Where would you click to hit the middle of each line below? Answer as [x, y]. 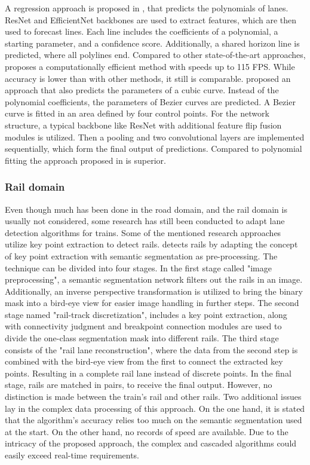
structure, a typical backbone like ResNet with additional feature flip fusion [143, 125]
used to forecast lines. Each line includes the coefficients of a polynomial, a [142, 31]
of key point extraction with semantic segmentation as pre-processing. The [141, 256]
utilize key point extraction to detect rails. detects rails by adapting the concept [151, 244]
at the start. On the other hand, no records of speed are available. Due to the [147, 431]
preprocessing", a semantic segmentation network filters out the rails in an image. [154, 279]
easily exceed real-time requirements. [72, 455]
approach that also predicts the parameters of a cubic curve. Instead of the [142, 90]
